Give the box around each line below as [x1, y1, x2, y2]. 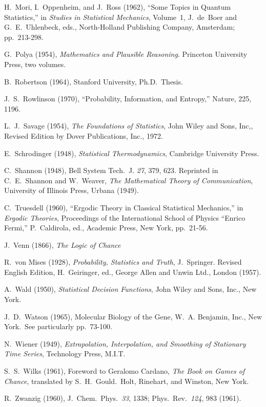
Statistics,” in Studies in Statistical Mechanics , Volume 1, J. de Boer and [4, 11, 237, 22]
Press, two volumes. [4, 58, 66, 69]
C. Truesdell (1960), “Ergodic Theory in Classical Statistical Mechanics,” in [4, 202, 243, 212]
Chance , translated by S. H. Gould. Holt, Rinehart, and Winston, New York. [4, 375, 249, 386]
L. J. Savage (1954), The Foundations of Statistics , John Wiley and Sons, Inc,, [4, 120, 253, 131]
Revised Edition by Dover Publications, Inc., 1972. [4, 130, 163, 141]
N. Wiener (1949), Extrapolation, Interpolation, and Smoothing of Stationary [4, 338, 246, 349]
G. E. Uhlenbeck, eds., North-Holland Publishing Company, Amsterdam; [4, 22, 235, 32]
